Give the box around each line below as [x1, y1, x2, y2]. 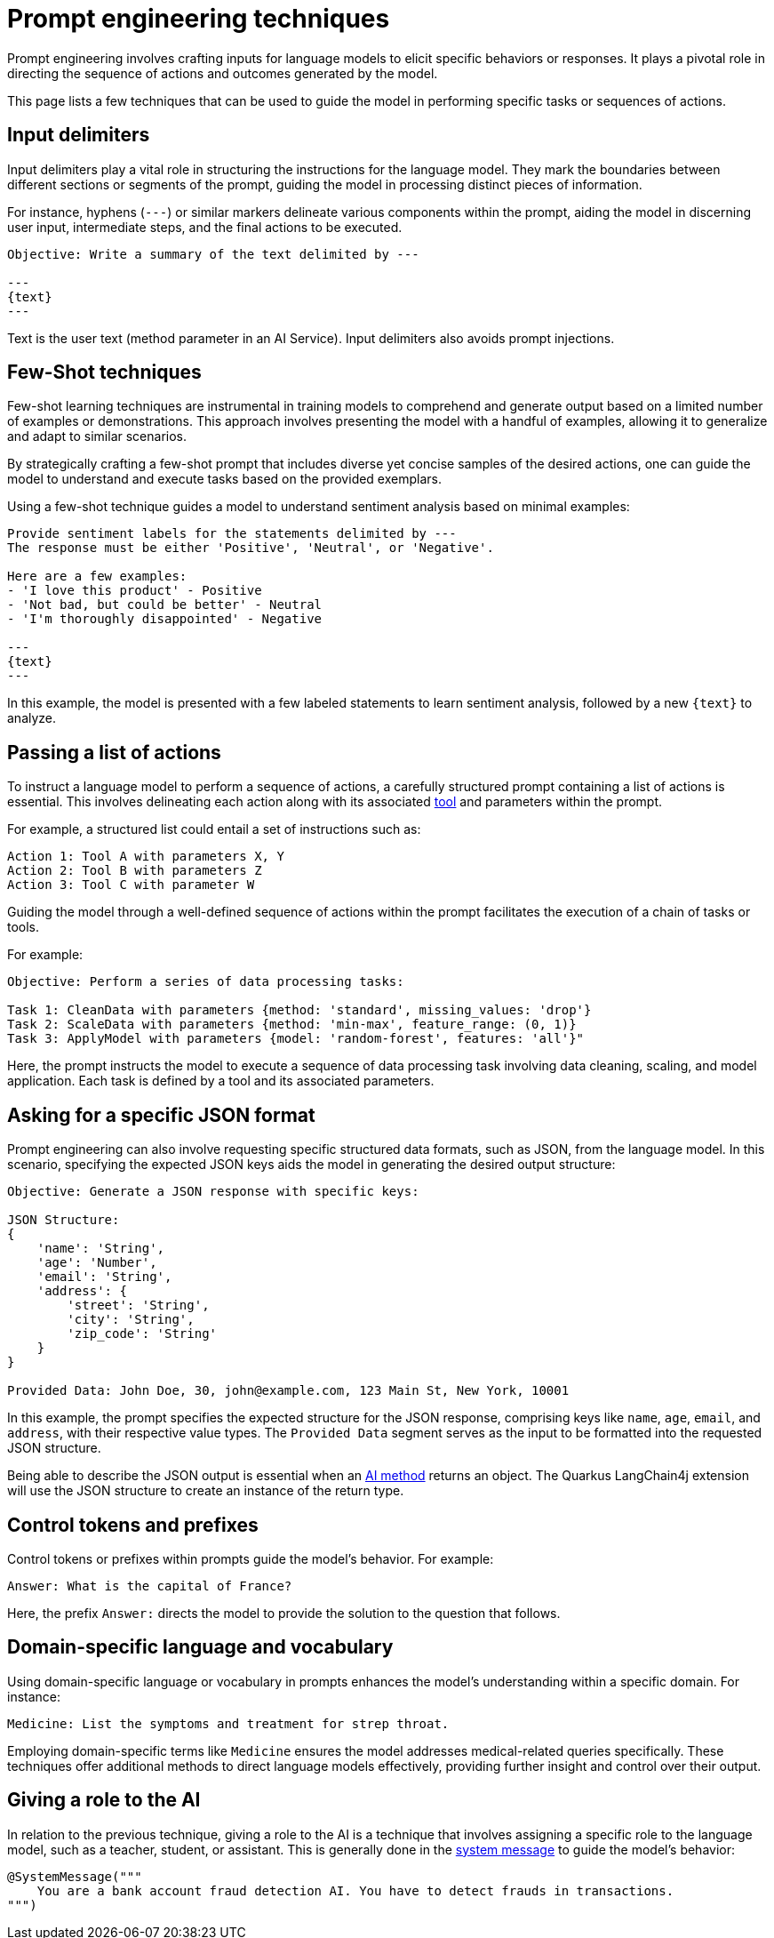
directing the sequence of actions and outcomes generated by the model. [7, 65, 438, 81]
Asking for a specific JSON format [7, 1103, 315, 1126]
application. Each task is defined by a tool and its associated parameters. [7, 1073, 435, 1089]
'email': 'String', [36, 1269, 172, 1285]
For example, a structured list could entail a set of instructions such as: [7, 821, 421, 837]
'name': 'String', [36, 1241, 165, 1256]
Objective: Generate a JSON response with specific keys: [7, 1184, 419, 1199]
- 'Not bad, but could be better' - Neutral [7, 597, 323, 613]
